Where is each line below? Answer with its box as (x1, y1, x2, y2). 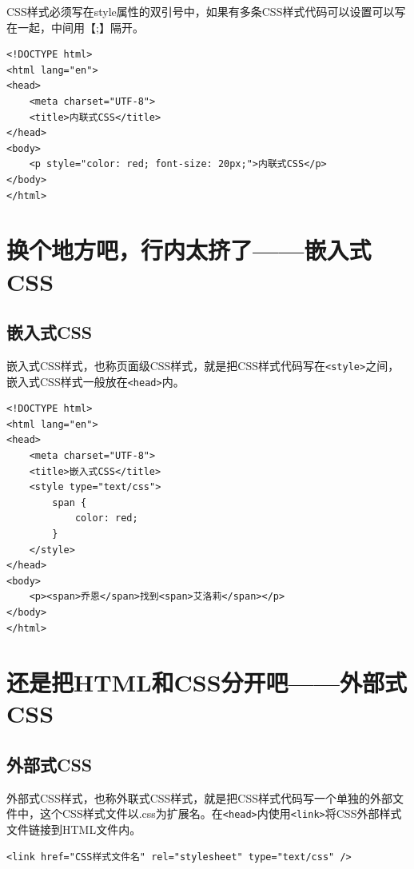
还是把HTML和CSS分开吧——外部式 (6, 666, 408, 699)
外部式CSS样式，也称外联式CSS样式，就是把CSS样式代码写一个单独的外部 (6, 789, 393, 806)
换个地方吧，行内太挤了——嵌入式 (6, 233, 372, 266)
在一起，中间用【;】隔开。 (6, 18, 144, 35)
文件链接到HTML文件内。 (6, 821, 141, 838)
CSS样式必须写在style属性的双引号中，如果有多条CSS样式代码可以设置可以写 (6, 3, 406, 19)
